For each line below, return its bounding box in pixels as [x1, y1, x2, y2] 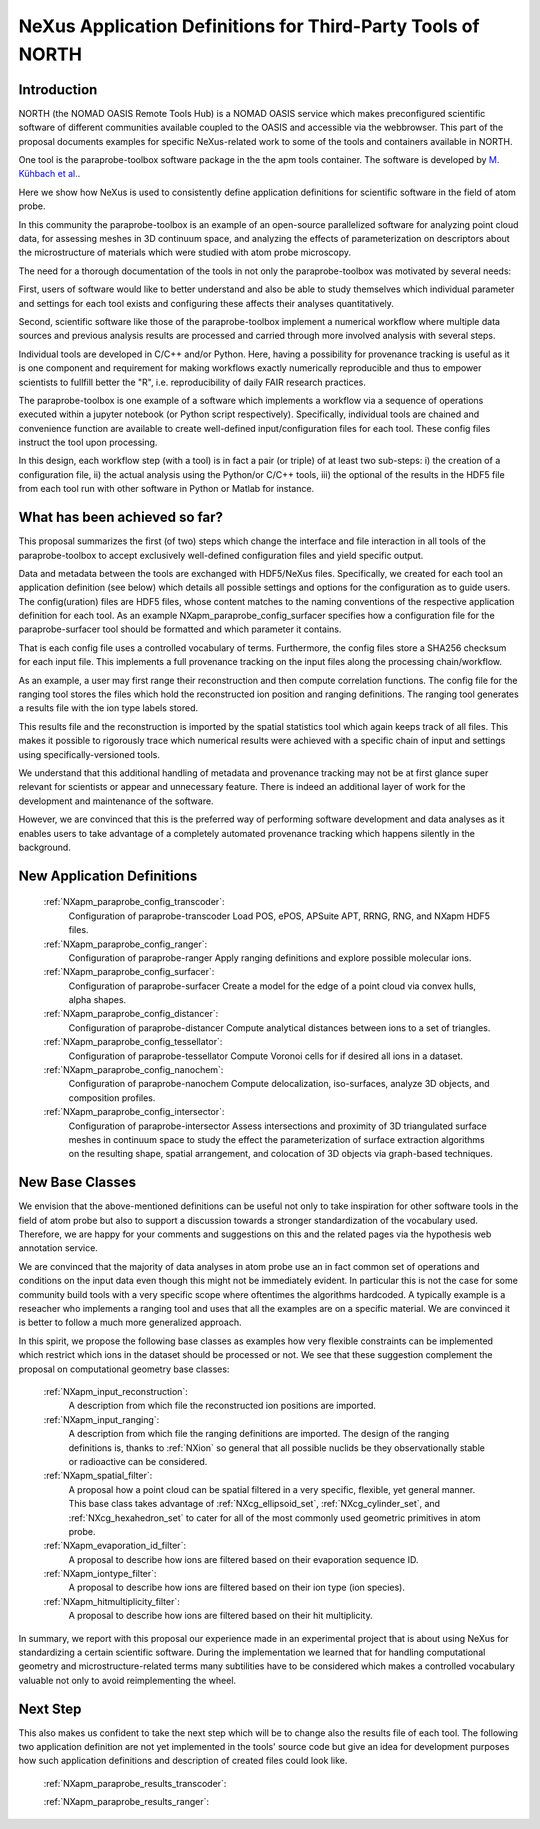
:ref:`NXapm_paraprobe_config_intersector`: [43, 1106, 225, 1118]
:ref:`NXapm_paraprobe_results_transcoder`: [43, 1777, 227, 1789]
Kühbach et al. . [18, 168, 81, 180]
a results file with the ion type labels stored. [18, 702, 199, 714]
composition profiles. [68, 1091, 156, 1104]
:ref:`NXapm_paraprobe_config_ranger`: [43, 938, 208, 950]
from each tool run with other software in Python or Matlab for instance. [18, 483, 315, 495]
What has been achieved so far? [18, 509, 224, 526]
